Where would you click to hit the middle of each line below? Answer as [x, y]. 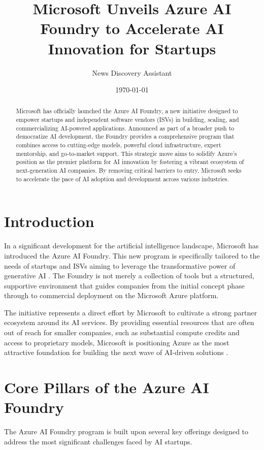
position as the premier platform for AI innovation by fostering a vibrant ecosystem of [130, 162]
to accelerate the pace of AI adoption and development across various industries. [122, 179]
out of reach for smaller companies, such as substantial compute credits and [122, 332]
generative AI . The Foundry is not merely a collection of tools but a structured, [129, 276]
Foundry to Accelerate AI [132, 28]
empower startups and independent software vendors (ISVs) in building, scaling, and [127, 120]
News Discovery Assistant [132, 72]
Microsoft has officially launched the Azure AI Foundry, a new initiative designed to [127, 111]
